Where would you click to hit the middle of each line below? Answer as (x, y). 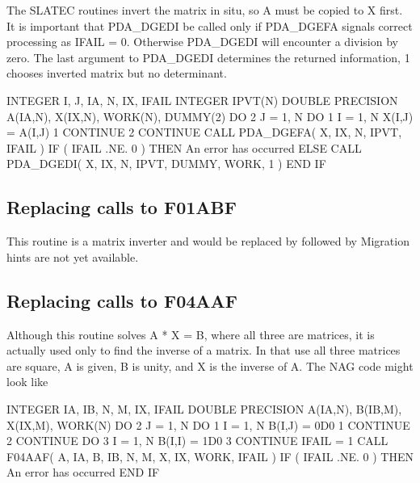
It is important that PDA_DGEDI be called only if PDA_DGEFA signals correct (210, 25)
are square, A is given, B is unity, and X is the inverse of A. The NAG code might (210, 365)
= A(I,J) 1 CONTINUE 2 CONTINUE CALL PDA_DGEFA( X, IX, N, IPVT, (204, 132)
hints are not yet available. (73, 256)
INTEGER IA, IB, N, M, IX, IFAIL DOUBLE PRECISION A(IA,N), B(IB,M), (204, 408)
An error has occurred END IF (83, 472)
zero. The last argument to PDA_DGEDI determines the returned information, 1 (208, 57)
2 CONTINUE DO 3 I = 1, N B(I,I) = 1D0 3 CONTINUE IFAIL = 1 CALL (197, 441)
